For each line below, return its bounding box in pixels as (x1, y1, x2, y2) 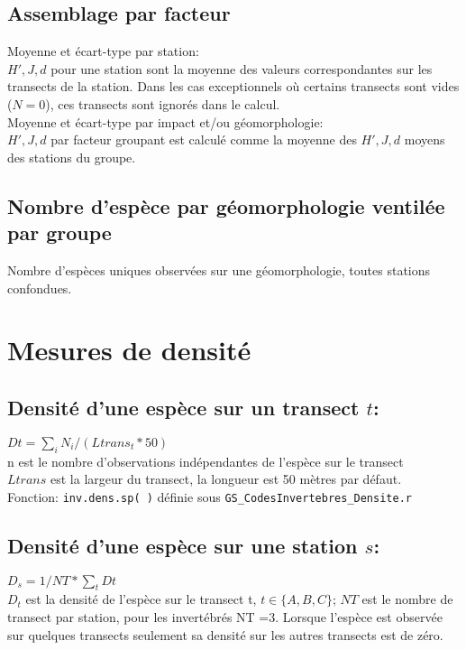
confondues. (7, 278, 72, 297)
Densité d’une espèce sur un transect (7, 393, 360, 421)
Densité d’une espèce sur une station (7, 531, 358, 559)
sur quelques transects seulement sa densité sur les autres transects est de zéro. (7, 625, 443, 644)
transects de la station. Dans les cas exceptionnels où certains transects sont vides (7, 77, 460, 96)
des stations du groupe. (7, 147, 136, 166)
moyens (404, 130, 445, 149)
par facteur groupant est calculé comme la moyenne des (50, 130, 357, 149)
